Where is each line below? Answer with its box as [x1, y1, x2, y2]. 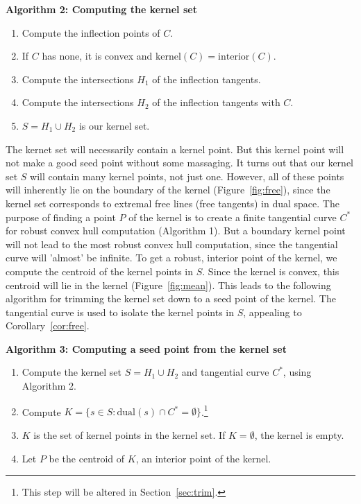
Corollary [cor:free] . [6, 318, 90, 333]
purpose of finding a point [6, 209, 116, 224]
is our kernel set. [78, 118, 150, 132]
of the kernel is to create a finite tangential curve [128, 209, 337, 224]
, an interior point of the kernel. [135, 451, 271, 465]
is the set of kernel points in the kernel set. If [33, 427, 226, 442]
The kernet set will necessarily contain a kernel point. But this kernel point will [6, 141, 344, 156]
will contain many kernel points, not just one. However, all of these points [30, 168, 344, 183]
